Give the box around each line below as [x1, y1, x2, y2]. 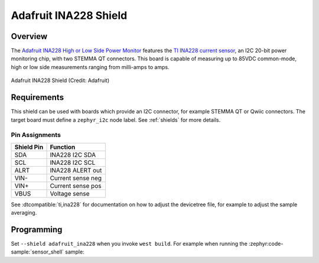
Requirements [11, 92, 64, 103]
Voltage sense [50, 189, 90, 197]
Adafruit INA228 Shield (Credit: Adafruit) [11, 77, 110, 84]
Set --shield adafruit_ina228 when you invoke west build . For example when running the [11, 240, 248, 247]
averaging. [11, 209, 37, 216]
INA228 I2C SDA [50, 151, 96, 159]
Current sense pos [50, 181, 102, 190]
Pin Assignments [11, 131, 61, 139]
